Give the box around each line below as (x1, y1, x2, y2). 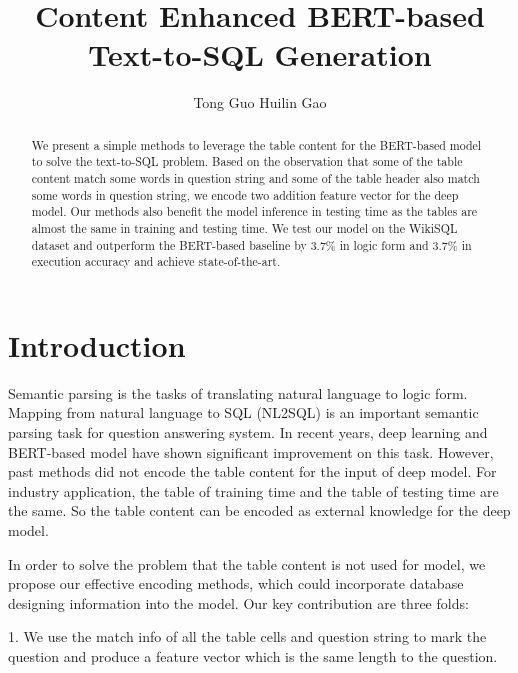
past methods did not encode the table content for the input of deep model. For (8, 461, 497, 482)
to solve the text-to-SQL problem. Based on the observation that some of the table (31, 153, 463, 170)
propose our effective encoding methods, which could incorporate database (8, 573, 464, 594)
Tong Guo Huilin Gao (193, 92, 327, 113)
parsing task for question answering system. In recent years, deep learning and (8, 422, 488, 443)
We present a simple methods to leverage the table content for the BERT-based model (31, 136, 482, 153)
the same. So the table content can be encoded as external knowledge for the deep (8, 500, 511, 521)
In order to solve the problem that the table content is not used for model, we (8, 553, 486, 574)
